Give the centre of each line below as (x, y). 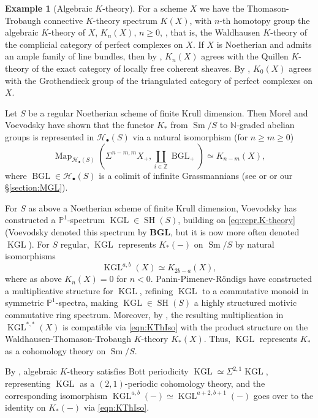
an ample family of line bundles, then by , (84, 56)
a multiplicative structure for (59, 290)
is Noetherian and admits (264, 44)
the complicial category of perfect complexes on (94, 44)
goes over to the (283, 395)
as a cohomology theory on (55, 350)
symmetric (25, 302)
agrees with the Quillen (245, 56)
